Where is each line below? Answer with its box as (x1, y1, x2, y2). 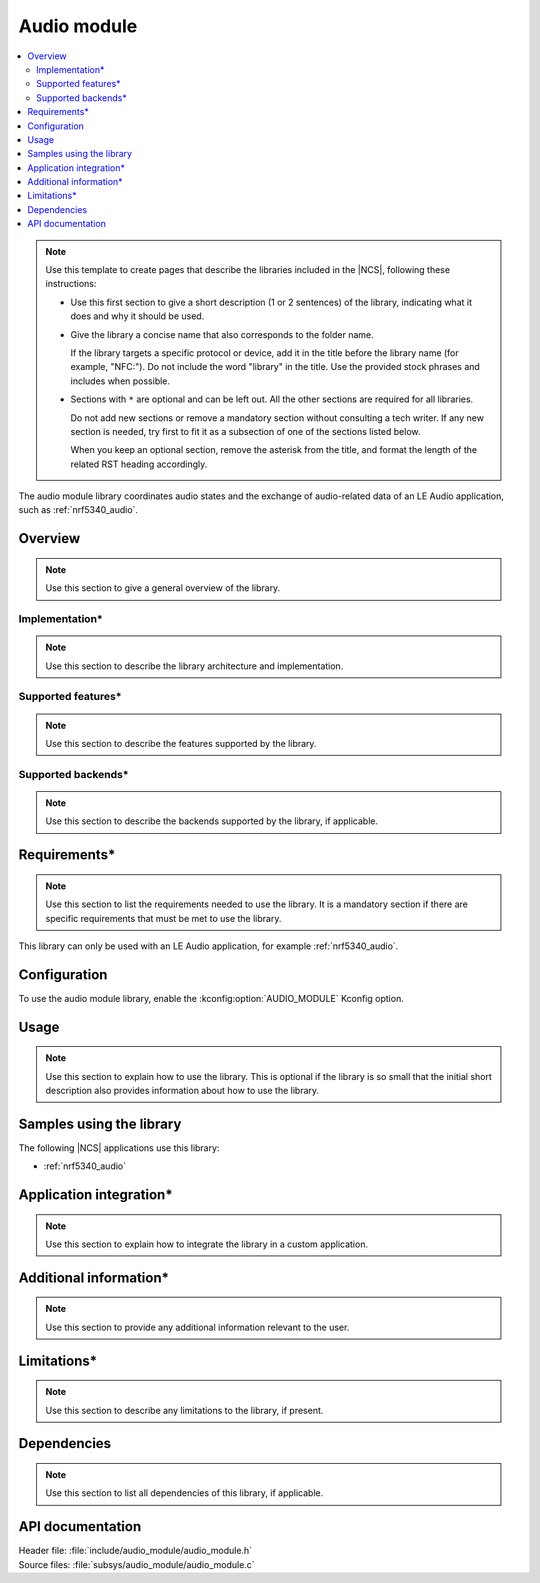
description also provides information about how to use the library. (45, 1084, 320, 1096)
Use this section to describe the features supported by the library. (45, 737, 317, 749)
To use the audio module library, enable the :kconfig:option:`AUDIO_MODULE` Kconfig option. (18, 992, 404, 1004)
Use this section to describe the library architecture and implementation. (45, 660, 344, 672)
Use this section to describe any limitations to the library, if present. (45, 1404, 324, 1416)
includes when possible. (70, 375, 170, 387)
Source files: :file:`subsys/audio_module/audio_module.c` (18, 1558, 255, 1570)
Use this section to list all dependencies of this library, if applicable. (45, 1487, 324, 1499)
